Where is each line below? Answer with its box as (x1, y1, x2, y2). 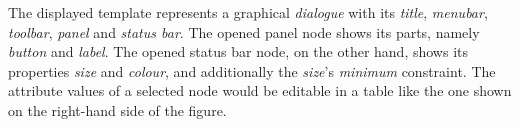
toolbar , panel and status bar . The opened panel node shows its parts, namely (8, 21, 480, 42)
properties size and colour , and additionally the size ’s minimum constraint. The (8, 60, 496, 81)
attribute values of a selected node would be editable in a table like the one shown (8, 80, 512, 101)
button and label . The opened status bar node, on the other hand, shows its (8, 41, 468, 62)
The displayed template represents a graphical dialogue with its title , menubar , (8, 2, 488, 22)
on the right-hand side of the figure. (8, 99, 227, 120)
